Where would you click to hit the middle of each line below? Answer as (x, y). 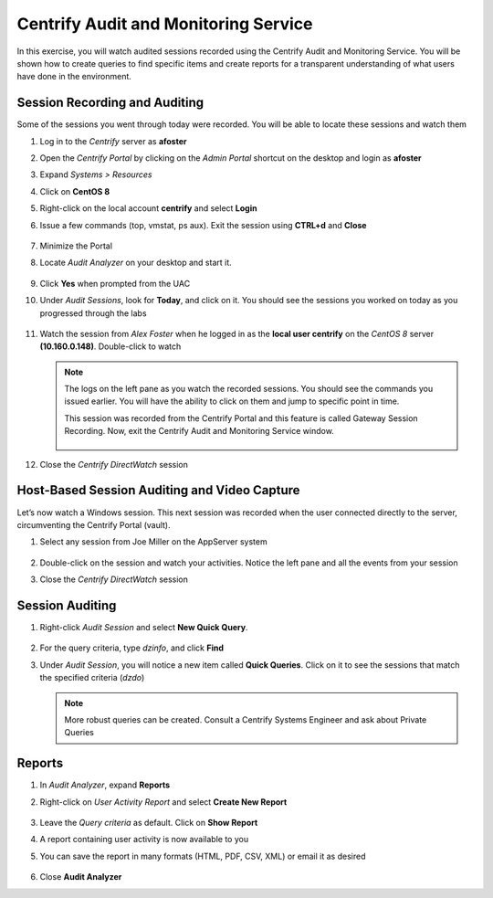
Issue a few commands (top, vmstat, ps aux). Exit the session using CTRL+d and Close (203, 225)
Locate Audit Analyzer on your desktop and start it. (136, 263)
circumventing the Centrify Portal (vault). (94, 524)
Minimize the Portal (76, 246)
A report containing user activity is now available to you (144, 840)
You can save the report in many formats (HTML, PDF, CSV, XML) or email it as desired (203, 856)
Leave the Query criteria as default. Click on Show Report (149, 823)
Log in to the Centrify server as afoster (113, 141)
